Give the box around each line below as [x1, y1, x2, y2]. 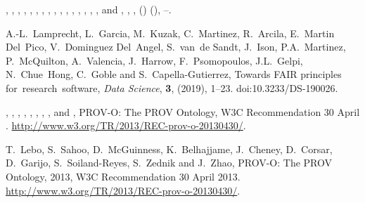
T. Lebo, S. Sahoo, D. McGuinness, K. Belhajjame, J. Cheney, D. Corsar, [6, 141, 333, 156]
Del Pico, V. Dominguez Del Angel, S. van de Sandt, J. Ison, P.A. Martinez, [6, 39, 346, 54]
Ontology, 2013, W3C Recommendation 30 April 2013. [6, 169, 241, 183]
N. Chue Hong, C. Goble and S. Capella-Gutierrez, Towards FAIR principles [6, 67, 342, 81]
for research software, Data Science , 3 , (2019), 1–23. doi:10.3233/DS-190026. [6, 80, 338, 95]
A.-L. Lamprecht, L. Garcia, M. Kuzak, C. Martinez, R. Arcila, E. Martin [6, 25, 335, 40]
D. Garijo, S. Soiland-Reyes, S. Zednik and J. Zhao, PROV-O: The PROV [6, 155, 333, 170]
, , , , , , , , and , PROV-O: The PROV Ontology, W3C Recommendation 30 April [6, 104, 360, 119]
